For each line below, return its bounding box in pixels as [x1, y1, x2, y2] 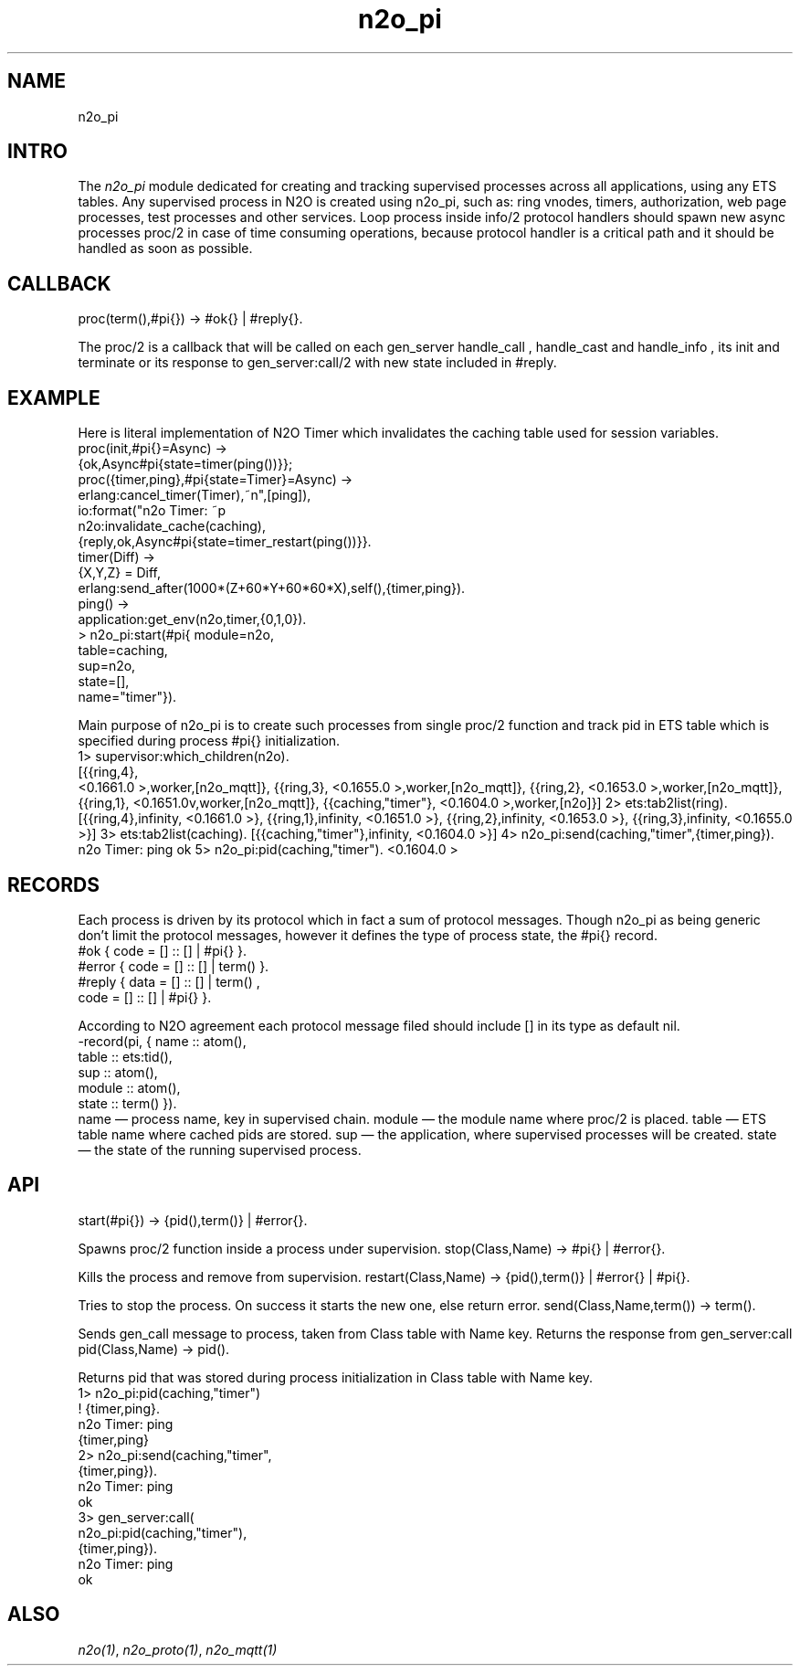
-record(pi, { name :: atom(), [78, 1032, 247, 1049]
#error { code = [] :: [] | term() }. [78, 958, 269, 974]
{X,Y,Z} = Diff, [78, 565, 161, 581]
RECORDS [7, 873, 100, 896]
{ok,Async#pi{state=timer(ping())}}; [78, 456, 293, 472]
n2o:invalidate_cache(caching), [78, 518, 266, 535]
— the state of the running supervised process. [78, 1141, 362, 1158]
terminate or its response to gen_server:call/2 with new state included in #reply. [78, 355, 557, 371]
